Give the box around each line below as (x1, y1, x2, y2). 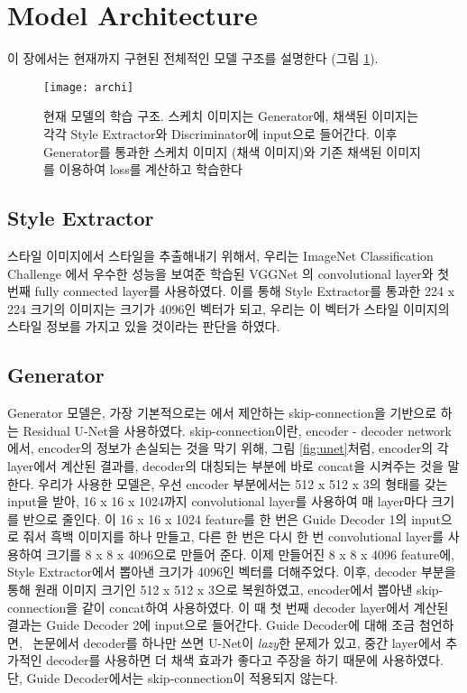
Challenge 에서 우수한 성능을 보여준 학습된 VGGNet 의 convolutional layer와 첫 (7, 263, 450, 282)
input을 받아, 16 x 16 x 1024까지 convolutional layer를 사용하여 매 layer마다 (7, 492, 427, 511)
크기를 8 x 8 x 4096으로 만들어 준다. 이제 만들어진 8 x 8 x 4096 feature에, (46, 544, 454, 563)
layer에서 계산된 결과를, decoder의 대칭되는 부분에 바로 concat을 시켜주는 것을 (7, 456, 444, 475)
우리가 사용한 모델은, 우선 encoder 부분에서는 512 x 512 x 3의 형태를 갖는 (38, 474, 448, 493)
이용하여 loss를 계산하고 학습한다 (59, 160, 243, 179)
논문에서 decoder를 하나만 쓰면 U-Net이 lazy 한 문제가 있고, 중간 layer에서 (32, 633, 442, 651)
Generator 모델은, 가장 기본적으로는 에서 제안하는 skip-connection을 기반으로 (7, 403, 437, 422)
